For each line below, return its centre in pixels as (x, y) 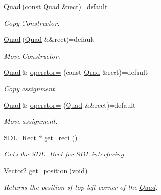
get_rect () (61, 137)
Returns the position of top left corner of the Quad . (81, 186)
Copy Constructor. (32, 23)
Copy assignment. (31, 88)
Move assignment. (31, 121)
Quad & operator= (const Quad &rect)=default (76, 72)
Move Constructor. (32, 55)
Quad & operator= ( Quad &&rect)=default (70, 105)
